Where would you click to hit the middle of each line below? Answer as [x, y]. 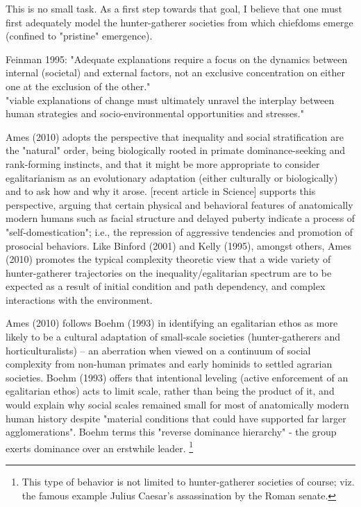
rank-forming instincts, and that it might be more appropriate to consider [163, 163]
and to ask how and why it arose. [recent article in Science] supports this [161, 191]
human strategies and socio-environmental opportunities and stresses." [155, 113]
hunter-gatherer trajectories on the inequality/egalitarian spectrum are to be [169, 272]
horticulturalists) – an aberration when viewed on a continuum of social [158, 350]
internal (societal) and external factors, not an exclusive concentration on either [175, 72]
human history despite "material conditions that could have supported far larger [176, 418]
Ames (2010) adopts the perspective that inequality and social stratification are [175, 136]
